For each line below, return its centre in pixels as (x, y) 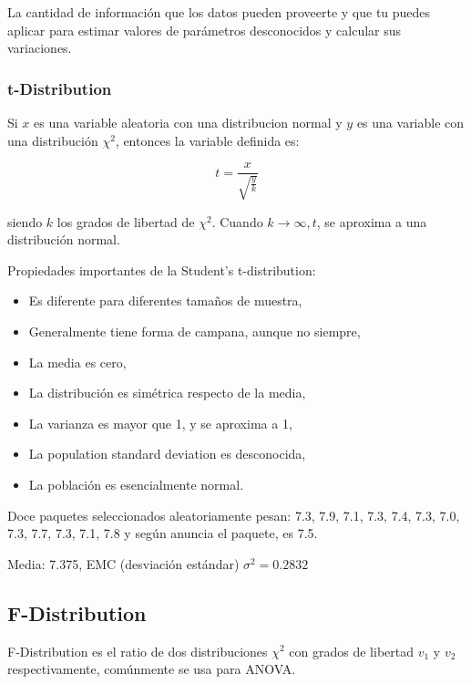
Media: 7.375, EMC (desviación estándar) (123, 563)
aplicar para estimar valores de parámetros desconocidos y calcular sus (205, 30)
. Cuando (237, 221)
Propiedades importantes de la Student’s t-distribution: (162, 269)
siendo (25, 221)
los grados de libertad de (126, 221)
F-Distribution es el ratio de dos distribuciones (138, 651)
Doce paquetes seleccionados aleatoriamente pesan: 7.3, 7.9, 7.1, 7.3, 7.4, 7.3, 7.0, (234, 515)
